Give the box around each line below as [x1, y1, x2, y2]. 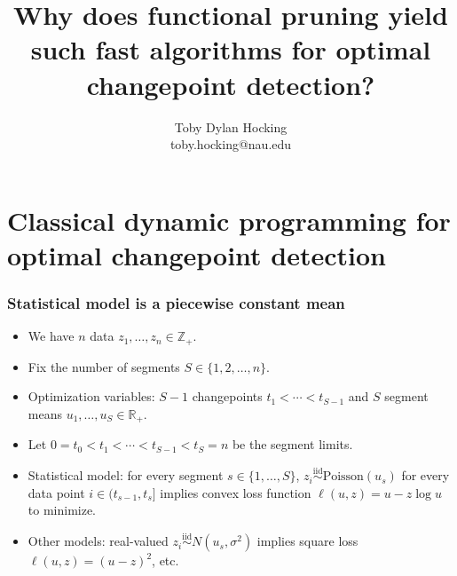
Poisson [322, 470, 364, 484]
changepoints [192, 387, 263, 406]
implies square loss [256, 532, 359, 550]
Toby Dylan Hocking [174, 117, 288, 136]
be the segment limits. [232, 435, 353, 454]
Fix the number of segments [28, 357, 180, 375]
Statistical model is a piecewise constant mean [7, 291, 345, 313]
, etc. [152, 551, 179, 570]
